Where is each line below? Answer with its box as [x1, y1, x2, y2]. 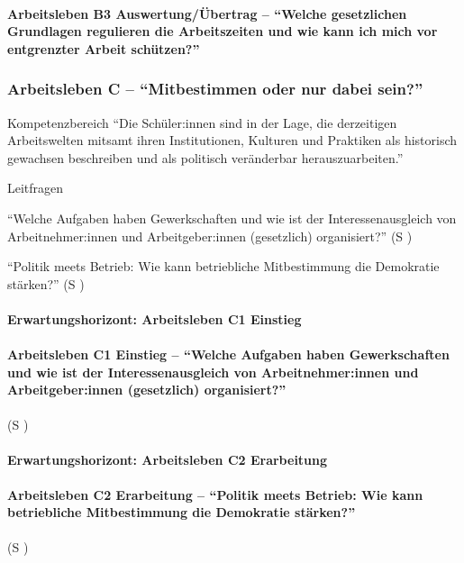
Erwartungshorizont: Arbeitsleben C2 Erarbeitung [7, 449, 328, 468]
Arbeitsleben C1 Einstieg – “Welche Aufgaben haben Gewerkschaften [7, 345, 450, 364]
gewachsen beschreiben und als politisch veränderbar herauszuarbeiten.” [7, 148, 404, 167]
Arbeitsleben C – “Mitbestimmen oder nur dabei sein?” [7, 77, 423, 100]
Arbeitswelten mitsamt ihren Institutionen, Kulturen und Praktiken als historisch [7, 131, 458, 150]
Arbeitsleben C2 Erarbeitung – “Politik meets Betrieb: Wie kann [7, 485, 423, 504]
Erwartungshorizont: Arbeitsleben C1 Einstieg [7, 309, 302, 328]
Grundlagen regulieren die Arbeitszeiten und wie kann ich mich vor [7, 22, 438, 41]
